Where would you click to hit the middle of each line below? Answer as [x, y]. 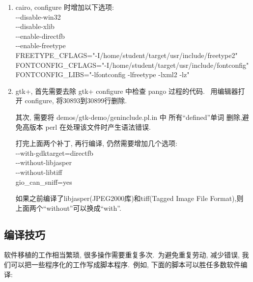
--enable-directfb [40, 36]
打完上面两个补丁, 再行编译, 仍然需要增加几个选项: [96, 143]
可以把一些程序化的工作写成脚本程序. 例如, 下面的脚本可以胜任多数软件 [126, 265]
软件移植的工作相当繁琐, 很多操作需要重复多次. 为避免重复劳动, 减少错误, [122, 255]
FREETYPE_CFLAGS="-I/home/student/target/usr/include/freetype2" [126, 55]
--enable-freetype [41, 45]
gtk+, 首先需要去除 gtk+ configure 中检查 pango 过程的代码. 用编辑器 [127, 91]
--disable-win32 [38, 16]
